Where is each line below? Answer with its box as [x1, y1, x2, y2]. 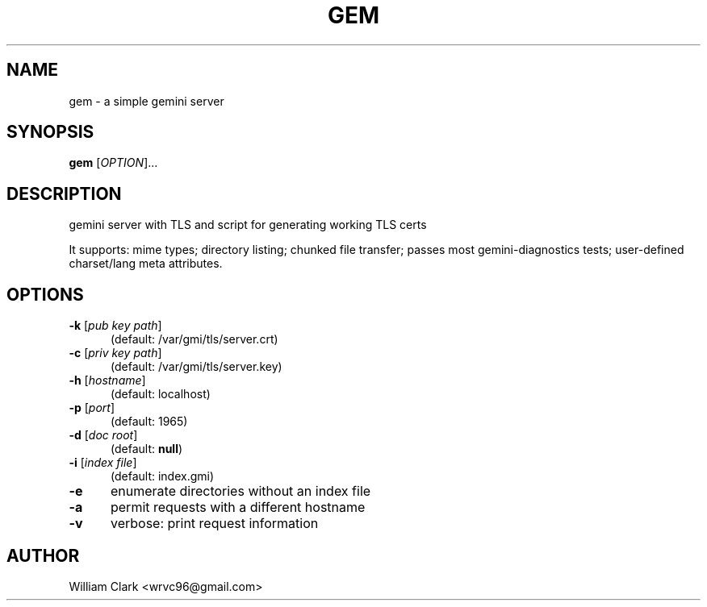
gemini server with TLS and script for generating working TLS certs [69, 218, 427, 232]
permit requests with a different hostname [110, 499, 366, 516]
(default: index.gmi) [111, 469, 215, 484]
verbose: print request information [110, 515, 319, 532]
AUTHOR [6, 545, 80, 566]
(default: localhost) [111, 387, 211, 401]
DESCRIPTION [6, 183, 122, 204]
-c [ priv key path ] [69, 346, 162, 360]
